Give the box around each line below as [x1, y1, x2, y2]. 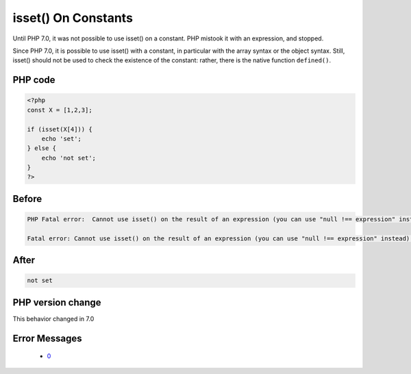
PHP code [12, 74, 55, 86]
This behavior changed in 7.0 [12, 314, 95, 323]
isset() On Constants [12, 10, 134, 25]
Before [12, 192, 42, 205]
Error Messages [12, 332, 82, 344]
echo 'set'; [41, 134, 82, 142]
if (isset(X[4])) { [27, 125, 92, 133]
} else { [27, 145, 57, 152]
